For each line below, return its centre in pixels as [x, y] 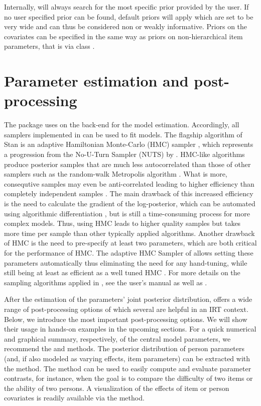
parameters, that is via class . [49, 46]
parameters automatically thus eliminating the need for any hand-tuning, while [126, 262]
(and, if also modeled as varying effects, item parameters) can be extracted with [127, 358]
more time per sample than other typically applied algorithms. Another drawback [129, 233]
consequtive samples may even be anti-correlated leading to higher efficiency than [129, 183]
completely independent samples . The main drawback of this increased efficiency [129, 193]
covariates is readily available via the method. [74, 398]
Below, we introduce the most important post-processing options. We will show [126, 319]
